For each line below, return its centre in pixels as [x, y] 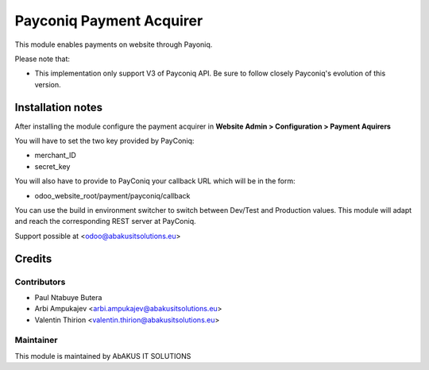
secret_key [52, 166]
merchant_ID [56, 156]
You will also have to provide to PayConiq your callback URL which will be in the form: [155, 181]
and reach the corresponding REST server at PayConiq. [105, 222]
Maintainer [36, 340]
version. [48, 84]
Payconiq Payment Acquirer [109, 21]
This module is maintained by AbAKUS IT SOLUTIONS [103, 356]
